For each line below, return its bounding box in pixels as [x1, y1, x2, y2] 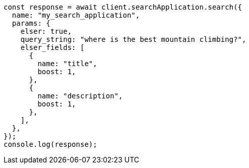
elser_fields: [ [20, 43, 85, 51]
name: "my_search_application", [12, 11, 140, 19]
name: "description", [37, 92, 123, 100]
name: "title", [37, 60, 97, 68]
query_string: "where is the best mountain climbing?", [20, 35, 246, 43]
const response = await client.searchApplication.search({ [4, 3, 242, 11]
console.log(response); [4, 140, 97, 148]
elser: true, [20, 27, 72, 35]
